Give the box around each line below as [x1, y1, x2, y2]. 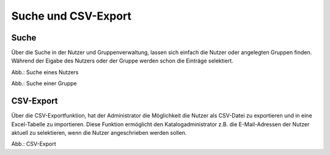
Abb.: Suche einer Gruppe [11, 80, 77, 87]
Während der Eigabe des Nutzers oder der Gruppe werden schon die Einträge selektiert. [11, 57, 233, 64]
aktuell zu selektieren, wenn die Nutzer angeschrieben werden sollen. [11, 129, 187, 136]
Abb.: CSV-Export [11, 140, 56, 148]
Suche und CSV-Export [11, 9, 131, 23]
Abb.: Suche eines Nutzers [11, 68, 79, 76]
